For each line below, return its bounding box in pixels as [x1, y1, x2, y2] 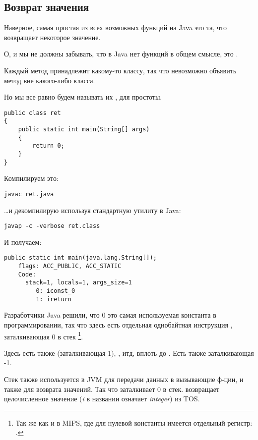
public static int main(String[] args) [18, 126, 150, 133]
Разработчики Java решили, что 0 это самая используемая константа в [4, 310, 216, 320]
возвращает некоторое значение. [4, 32, 101, 42]
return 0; [32, 142, 64, 150]
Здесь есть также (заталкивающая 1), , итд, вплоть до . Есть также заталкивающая [4, 347, 254, 358]
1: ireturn [36, 295, 72, 303]
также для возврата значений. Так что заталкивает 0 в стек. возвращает [4, 384, 219, 394]
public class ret [4, 109, 61, 116]
